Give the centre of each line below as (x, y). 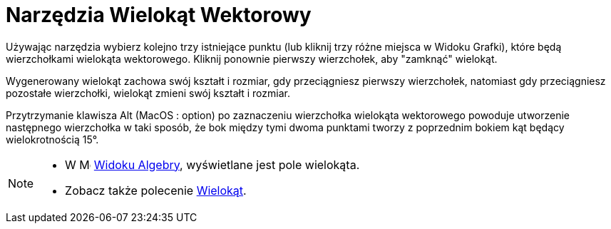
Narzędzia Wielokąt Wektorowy (159, 15)
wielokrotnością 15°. (52, 139)
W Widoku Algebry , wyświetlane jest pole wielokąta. (212, 164)
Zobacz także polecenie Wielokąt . (156, 190)
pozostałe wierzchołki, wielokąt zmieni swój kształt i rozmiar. (148, 93)
